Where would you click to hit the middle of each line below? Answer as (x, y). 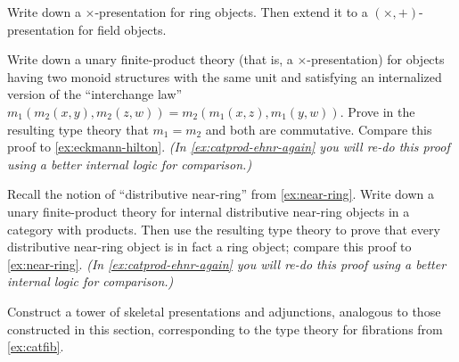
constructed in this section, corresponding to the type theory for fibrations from (225, 329)
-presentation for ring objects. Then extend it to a (231, 12)
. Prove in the (377, 111)
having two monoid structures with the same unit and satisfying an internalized (225, 76)
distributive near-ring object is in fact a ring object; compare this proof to (209, 247)
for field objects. (122, 29)
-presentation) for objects (376, 59)
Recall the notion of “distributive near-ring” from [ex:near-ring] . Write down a (221, 194)
